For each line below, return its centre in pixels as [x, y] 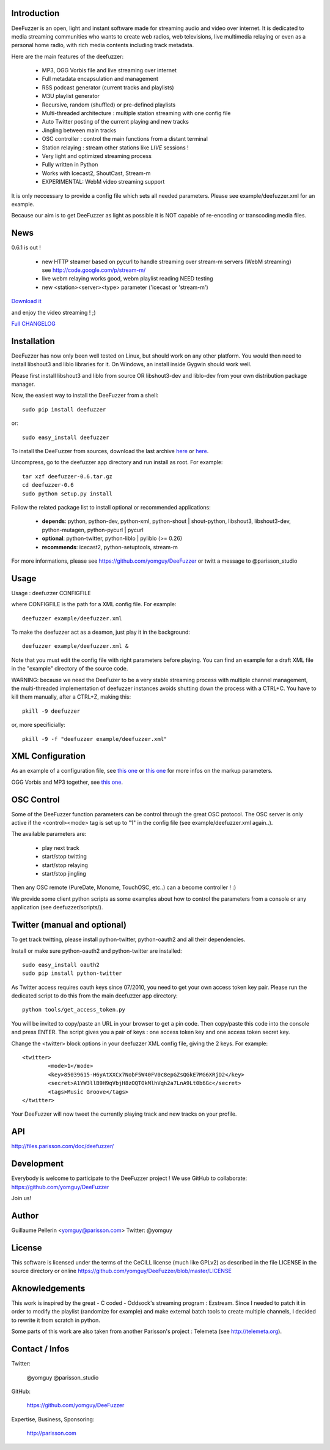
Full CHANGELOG [34, 323]
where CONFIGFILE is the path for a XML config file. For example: [94, 604]
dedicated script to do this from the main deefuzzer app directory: [95, 996]
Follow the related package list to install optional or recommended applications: [111, 507]
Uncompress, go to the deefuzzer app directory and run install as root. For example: [117, 462]
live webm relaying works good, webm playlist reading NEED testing [127, 279]
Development [38, 1164]
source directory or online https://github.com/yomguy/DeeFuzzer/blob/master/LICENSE [122, 1271]
